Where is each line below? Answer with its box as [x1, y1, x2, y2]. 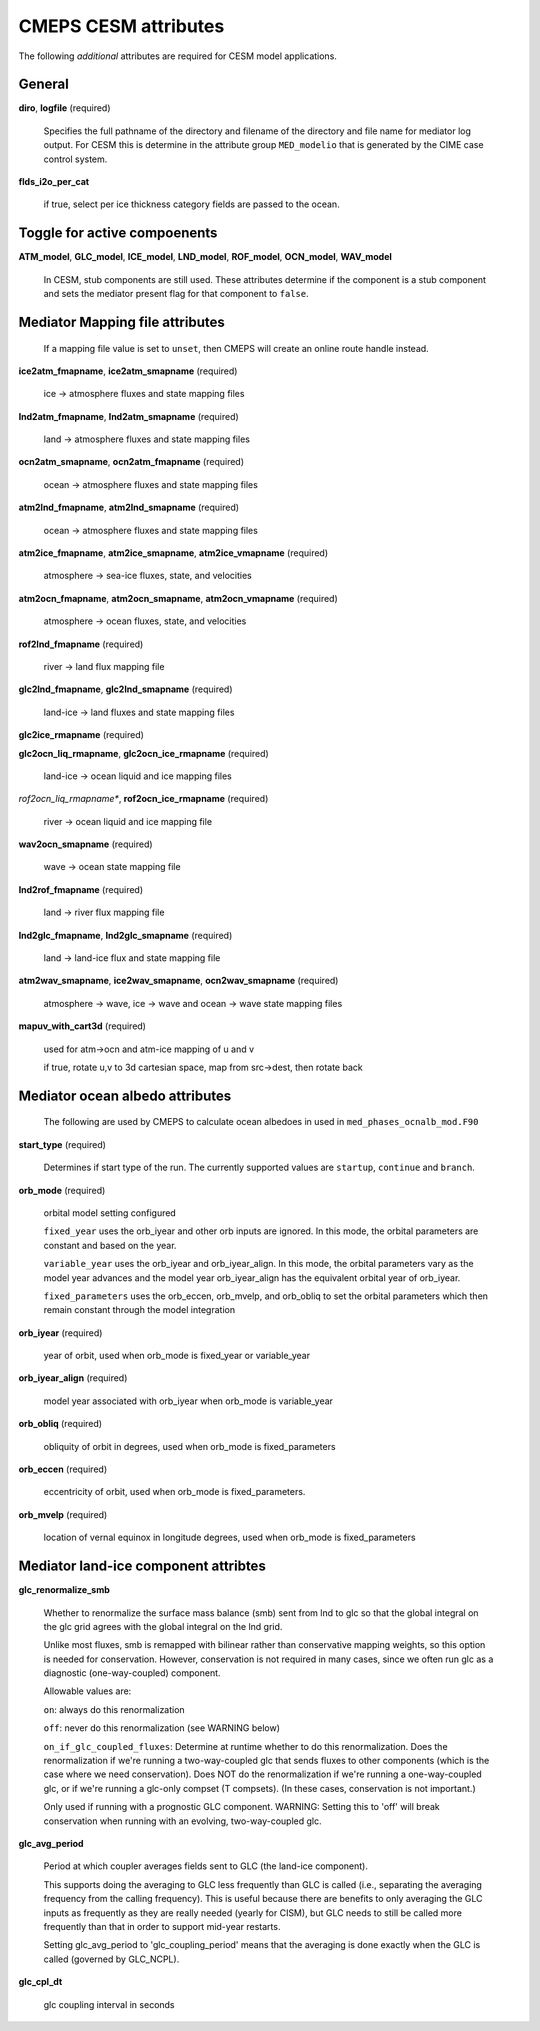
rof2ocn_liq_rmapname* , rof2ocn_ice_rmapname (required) [18, 793, 269, 805]
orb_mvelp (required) [18, 1508, 108, 1520]
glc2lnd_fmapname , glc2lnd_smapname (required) [18, 683, 234, 695]
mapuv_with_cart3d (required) [18, 1020, 147, 1032]
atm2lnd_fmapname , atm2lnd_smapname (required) [18, 501, 240, 514]
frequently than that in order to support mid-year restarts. [43, 1920, 281, 1932]
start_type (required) [18, 1138, 107, 1150]
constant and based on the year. [43, 1239, 177, 1251]
